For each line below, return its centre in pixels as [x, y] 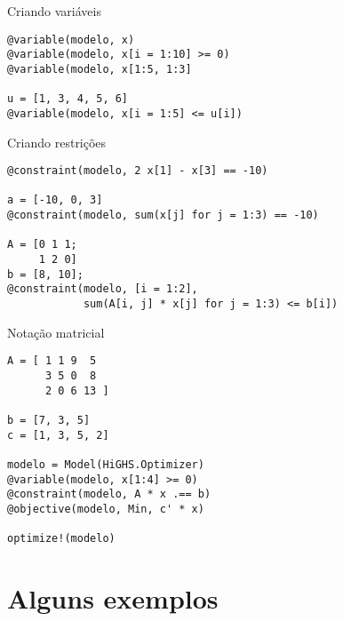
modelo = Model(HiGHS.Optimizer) [106, 464]
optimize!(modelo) [61, 539]
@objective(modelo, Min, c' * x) [106, 509]
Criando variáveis [54, 11]
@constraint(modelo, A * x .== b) [109, 494]
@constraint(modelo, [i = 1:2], [103, 289]
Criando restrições [57, 142]
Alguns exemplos [113, 598]
